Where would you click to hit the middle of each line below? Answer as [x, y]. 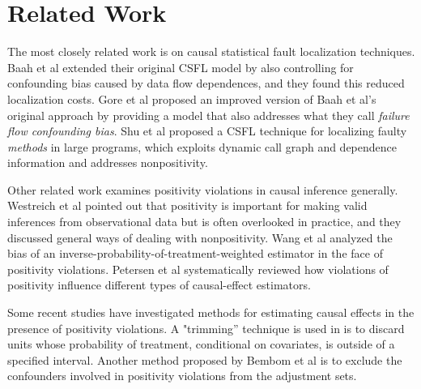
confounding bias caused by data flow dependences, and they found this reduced [206, 83]
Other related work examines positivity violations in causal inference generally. [203, 189]
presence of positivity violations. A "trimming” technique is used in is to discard [206, 328]
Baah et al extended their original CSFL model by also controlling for [181, 67]
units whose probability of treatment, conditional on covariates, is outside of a [201, 344]
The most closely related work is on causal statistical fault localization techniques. [211, 51]
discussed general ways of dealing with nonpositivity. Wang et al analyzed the [200, 237]
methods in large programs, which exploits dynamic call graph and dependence [202, 146]
